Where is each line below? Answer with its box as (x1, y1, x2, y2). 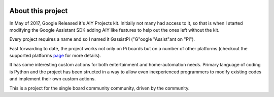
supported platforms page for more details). (9, 53, 101, 59)
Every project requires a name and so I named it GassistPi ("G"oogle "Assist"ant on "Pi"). (9, 36, 195, 42)
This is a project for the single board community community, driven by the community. (9, 85, 190, 91)
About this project (9, 7, 68, 15)
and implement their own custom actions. (9, 76, 96, 82)
